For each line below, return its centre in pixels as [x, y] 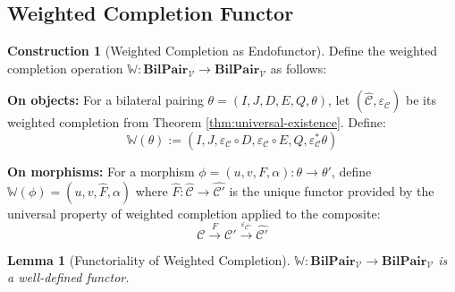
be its [421, 100]
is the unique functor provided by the [332, 190]
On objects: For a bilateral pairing [105, 100]
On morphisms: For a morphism [101, 171]
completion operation [65, 68]
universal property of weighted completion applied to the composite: [194, 213]
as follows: [299, 68]
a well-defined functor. [68, 277]
